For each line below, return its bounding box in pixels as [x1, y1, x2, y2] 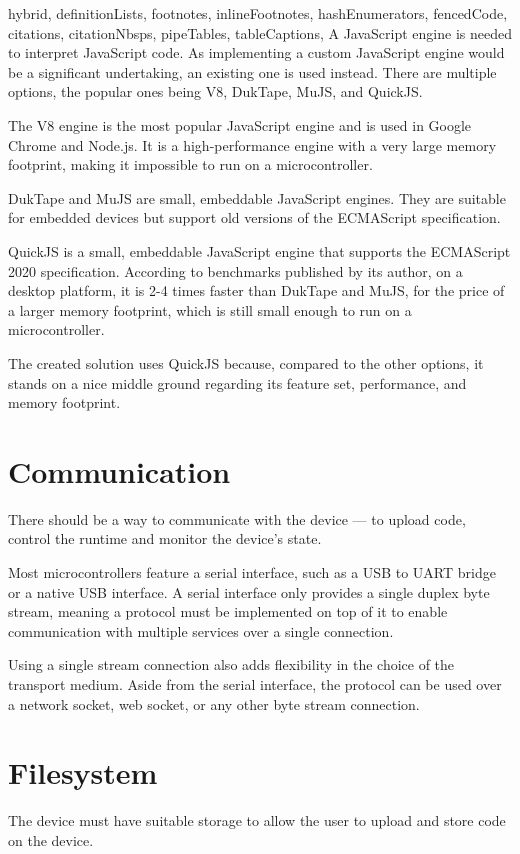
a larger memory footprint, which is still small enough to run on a [8, 299, 412, 320]
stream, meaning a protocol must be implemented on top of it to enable [8, 601, 448, 622]
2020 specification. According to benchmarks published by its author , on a [8, 260, 463, 281]
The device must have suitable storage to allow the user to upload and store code [8, 810, 506, 831]
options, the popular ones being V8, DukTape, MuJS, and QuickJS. [8, 81, 423, 102]
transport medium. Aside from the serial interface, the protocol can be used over [8, 673, 502, 694]
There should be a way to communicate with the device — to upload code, [8, 508, 466, 529]
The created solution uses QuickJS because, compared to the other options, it [8, 352, 484, 373]
